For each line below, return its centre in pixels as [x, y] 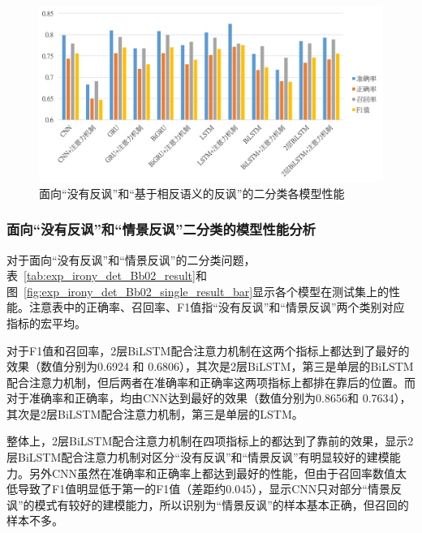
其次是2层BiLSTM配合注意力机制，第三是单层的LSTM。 [155, 413]
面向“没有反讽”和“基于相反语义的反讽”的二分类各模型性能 [192, 193]
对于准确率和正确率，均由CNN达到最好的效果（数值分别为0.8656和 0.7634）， [209, 398]
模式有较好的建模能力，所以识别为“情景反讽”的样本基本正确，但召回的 [222, 504]
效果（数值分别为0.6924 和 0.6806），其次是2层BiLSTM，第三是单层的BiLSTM [210, 366]
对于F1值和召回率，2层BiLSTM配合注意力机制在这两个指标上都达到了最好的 [208, 350]
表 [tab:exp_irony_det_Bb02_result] [101, 275]
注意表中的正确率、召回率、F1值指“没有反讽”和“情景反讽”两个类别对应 [217, 307]
